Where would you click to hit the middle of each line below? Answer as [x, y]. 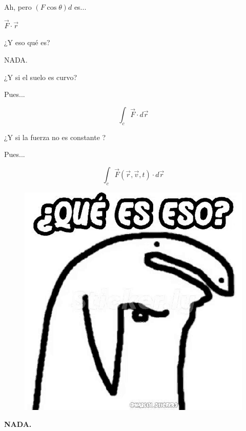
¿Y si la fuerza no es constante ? [55, 137]
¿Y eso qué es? [27, 42]
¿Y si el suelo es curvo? [41, 77]
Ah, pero [18, 7]
